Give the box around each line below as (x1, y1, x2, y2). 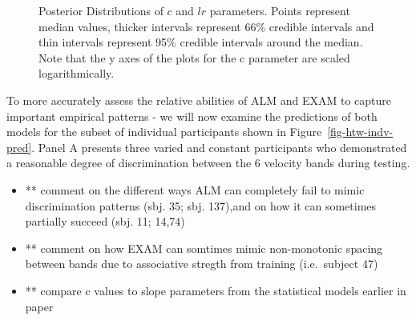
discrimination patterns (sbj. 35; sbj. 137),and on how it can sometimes (25, 197, 377, 214)
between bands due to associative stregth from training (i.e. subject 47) (25, 255, 378, 272)
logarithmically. (38, 65, 115, 82)
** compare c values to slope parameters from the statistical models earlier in (25, 282, 406, 298)
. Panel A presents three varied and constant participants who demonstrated (31, 138, 407, 155)
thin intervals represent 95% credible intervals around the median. (38, 34, 363, 50)
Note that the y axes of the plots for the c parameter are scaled (38, 49, 350, 66)
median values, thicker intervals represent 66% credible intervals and (38, 18, 374, 34)
